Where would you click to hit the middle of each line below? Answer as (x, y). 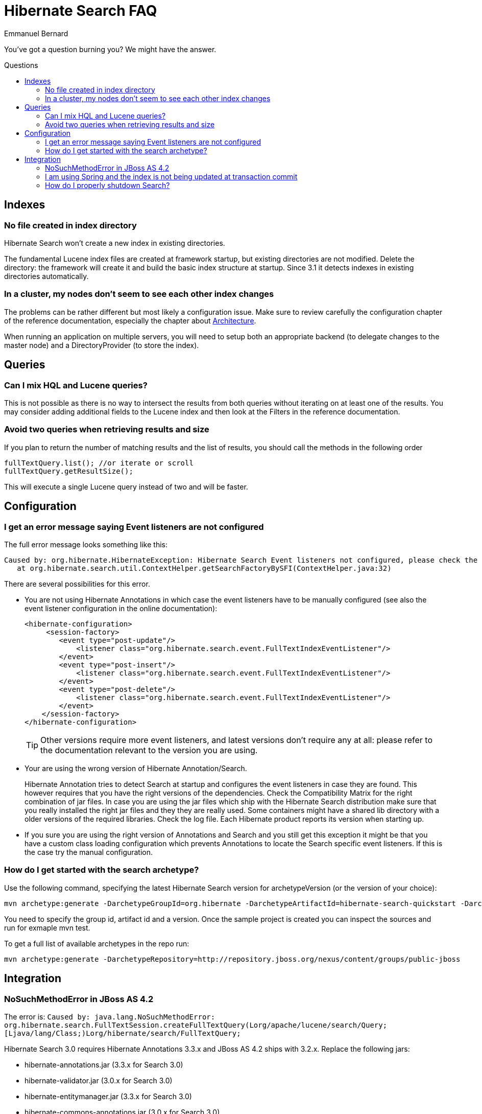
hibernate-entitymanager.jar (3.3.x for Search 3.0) (108, 1096)
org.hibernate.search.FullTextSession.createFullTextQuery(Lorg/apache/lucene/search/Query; (196, 1025)
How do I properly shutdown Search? (107, 185)
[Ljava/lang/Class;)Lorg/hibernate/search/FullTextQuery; (123, 1033)
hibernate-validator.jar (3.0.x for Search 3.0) (99, 1080)
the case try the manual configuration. (89, 852)
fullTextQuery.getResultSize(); (69, 471)
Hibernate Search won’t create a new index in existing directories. (115, 243)
